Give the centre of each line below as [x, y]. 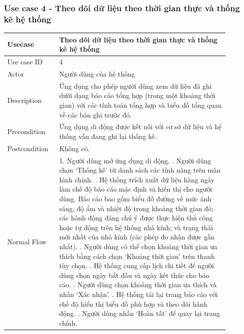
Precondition [27, 131]
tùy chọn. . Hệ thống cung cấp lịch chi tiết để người [137, 265]
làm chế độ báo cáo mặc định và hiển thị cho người [136, 189]
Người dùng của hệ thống [97, 73]
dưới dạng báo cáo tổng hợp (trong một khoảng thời [137, 95]
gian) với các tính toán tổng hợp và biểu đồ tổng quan [141, 105]
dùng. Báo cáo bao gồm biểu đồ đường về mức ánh [135, 199]
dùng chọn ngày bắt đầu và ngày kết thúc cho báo [134, 275]
